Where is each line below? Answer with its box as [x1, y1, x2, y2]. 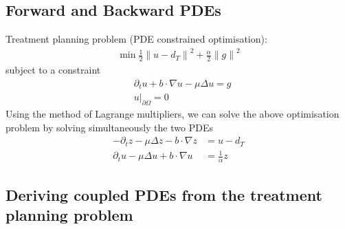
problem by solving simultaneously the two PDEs [5, 120, 213, 134]
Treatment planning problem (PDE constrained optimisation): [5, 32, 267, 46]
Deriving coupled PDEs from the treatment [5, 184, 322, 205]
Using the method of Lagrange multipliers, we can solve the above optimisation [5, 107, 340, 121]
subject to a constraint [5, 63, 101, 77]
